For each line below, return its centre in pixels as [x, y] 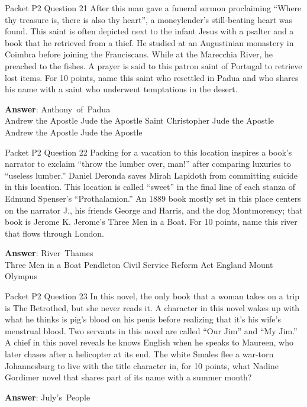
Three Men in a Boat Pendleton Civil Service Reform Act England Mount [139, 264]
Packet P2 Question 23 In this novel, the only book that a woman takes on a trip [152, 296]
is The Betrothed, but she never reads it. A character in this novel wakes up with [152, 307]
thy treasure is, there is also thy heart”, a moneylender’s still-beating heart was [149, 19]
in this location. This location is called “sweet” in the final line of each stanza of [150, 187]
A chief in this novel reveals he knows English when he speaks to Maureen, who [149, 342]
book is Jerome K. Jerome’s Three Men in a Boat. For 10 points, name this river [151, 222]
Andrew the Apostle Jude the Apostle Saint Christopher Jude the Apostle [140, 120]
